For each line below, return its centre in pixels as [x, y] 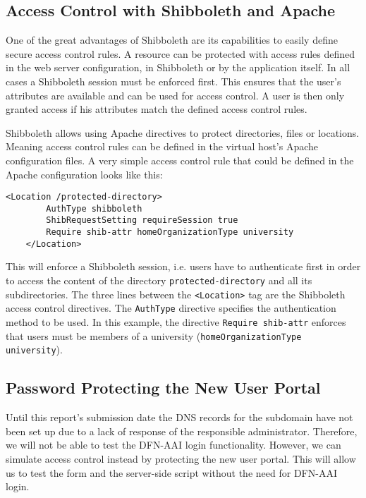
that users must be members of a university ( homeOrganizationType [154, 335]
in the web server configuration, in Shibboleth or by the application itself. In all [178, 67]
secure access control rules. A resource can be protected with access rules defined [181, 53]
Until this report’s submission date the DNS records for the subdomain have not [179, 417]
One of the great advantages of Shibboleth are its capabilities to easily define [172, 40]
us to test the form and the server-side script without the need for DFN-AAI [171, 472]
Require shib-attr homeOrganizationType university [170, 232]
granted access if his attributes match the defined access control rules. [157, 109]
